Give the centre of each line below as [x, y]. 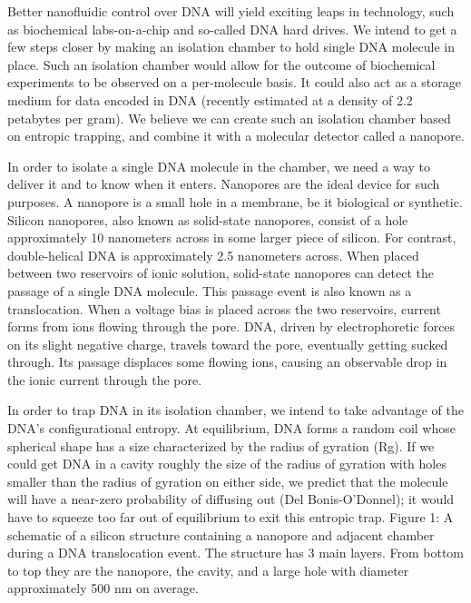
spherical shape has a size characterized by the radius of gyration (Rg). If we [221, 445]
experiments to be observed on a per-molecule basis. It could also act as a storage [234, 82]
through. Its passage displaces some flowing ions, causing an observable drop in [227, 362]
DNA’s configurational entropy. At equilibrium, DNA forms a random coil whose [231, 428]
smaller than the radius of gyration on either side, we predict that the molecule [228, 481]
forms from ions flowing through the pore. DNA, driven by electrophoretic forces [231, 326]
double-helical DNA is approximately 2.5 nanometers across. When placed [213, 255]
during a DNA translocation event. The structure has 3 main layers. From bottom [235, 553]
